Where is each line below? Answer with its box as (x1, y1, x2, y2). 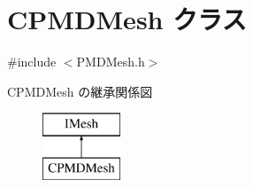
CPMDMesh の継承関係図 (7, 82, 153, 100)
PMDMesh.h (76, 52, 145, 71)
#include (7, 52, 57, 71)
